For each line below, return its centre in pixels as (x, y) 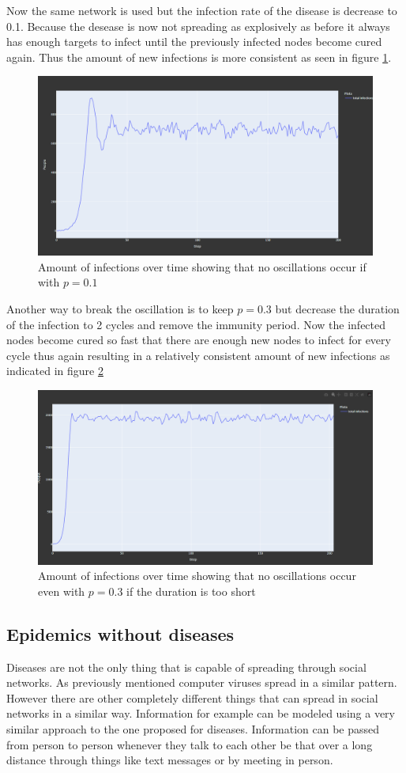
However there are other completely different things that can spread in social (192, 697)
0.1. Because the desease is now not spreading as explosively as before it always (198, 26)
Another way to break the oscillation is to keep (120, 309)
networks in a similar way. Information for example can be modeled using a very (201, 713)
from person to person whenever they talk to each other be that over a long (190, 744)
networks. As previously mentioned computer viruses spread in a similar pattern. (202, 682)
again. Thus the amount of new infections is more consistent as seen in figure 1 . (199, 57)
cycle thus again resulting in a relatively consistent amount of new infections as (198, 355)
